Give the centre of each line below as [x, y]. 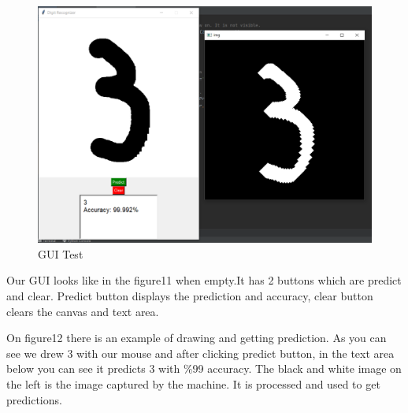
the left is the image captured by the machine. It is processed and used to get [193, 383]
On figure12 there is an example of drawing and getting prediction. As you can [197, 338]
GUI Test [61, 253]
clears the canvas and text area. [83, 311]
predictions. [34, 399]
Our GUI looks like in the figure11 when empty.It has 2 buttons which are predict [204, 280]
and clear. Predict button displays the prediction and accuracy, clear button [190, 295]
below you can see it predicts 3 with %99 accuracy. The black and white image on [204, 368]
